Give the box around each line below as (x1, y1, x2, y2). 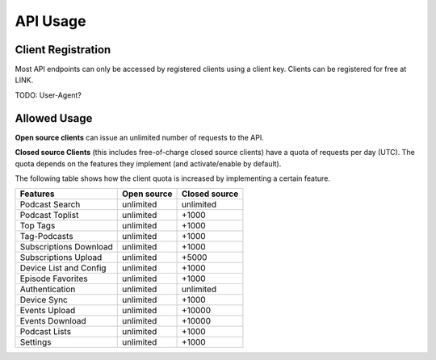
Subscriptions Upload (19, 252, 103, 263)
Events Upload (19, 305, 76, 316)
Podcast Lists (19, 326, 72, 337)
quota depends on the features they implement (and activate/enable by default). (15, 158, 282, 169)
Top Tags (19, 220, 56, 232)
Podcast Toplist (19, 210, 79, 221)
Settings (19, 337, 52, 348)
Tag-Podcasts (19, 231, 73, 242)
